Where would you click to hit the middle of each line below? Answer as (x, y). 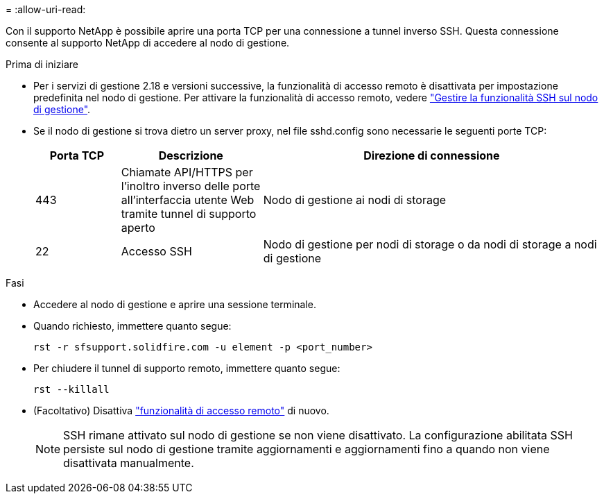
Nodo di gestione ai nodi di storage (355, 200)
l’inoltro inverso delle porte (191, 186)
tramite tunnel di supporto (189, 214)
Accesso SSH (156, 251)
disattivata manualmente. (129, 463)
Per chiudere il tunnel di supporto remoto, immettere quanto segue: (187, 368)
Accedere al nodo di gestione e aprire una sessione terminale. (175, 304)
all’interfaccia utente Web (188, 200)
